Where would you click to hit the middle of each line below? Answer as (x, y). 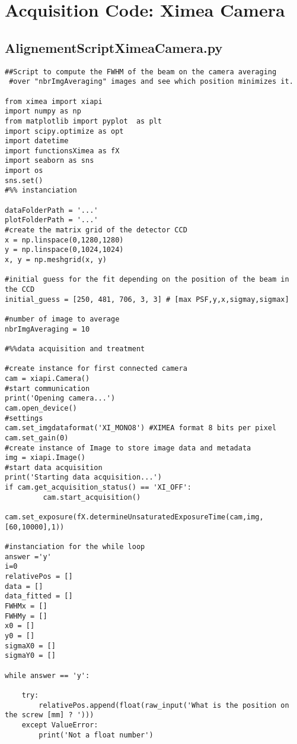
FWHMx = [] (26, 606)
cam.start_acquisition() (92, 497)
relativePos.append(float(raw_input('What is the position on (164, 705)
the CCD (20, 290)
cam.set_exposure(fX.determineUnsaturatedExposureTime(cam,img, (134, 517)
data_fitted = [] (39, 596)
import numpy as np (43, 111)
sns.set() (24, 180)
